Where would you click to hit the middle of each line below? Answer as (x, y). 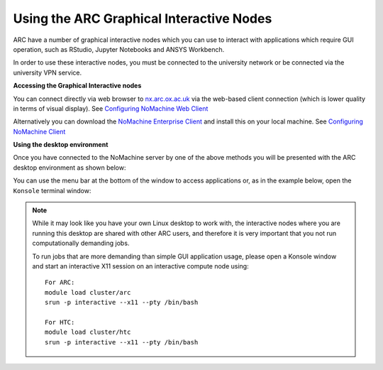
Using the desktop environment (61, 145)
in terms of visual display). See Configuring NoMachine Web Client (111, 108)
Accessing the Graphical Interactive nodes (77, 86)
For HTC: (60, 322)
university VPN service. (47, 72)
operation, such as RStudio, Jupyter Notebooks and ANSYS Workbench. (119, 49)
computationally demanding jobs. (81, 243)
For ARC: (60, 283)
